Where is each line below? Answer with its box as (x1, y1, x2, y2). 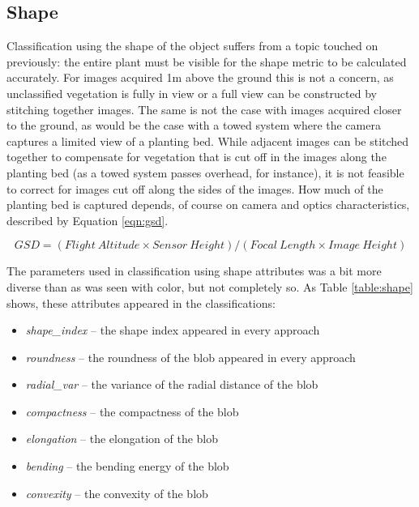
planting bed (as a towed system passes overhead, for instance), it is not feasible (6, 164, 404, 181)
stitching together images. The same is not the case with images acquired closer (6, 100, 402, 117)
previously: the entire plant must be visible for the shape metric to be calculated (6, 53, 407, 70)
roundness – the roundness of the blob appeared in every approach (25, 348, 356, 365)
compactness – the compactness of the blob (25, 403, 239, 420)
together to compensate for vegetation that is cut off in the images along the (6, 148, 387, 165)
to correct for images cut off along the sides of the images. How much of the (6, 180, 383, 197)
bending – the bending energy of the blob (25, 458, 229, 475)
